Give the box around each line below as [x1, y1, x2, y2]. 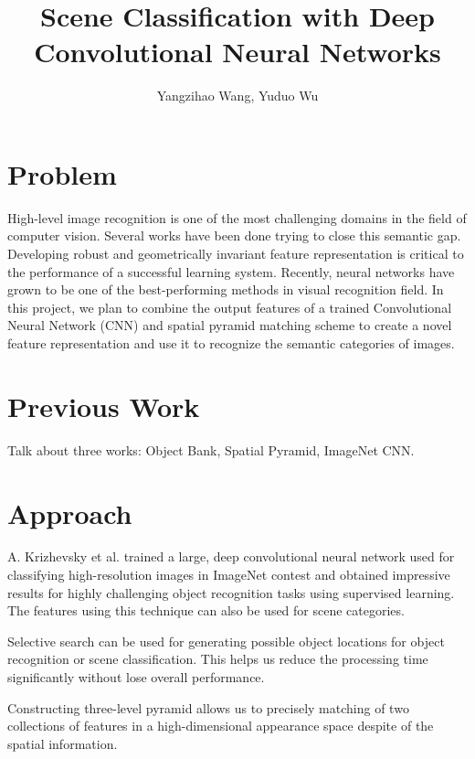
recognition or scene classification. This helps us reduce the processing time [7, 649, 428, 668]
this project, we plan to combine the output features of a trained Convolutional [7, 297, 452, 316]
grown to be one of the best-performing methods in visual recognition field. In [7, 280, 444, 299]
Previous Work [7, 387, 200, 424]
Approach [7, 494, 132, 531]
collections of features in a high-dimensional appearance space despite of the [7, 716, 434, 735]
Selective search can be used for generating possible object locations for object [7, 631, 445, 650]
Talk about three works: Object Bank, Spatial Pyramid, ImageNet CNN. [7, 440, 415, 459]
